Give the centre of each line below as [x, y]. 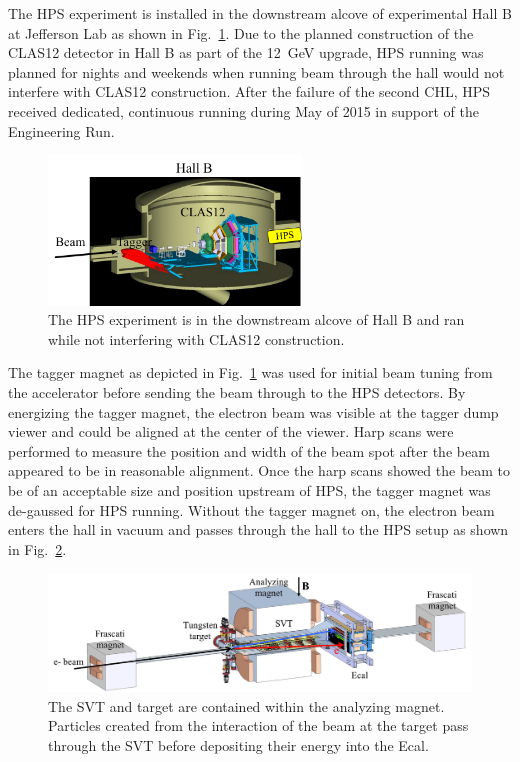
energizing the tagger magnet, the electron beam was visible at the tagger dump [253, 411]
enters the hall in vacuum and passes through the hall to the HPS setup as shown [258, 529]
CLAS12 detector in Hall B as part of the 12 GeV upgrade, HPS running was [246, 52]
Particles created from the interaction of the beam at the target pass [258, 725]
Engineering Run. [61, 130]
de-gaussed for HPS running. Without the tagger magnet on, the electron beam [251, 509]
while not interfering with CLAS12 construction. [196, 338]
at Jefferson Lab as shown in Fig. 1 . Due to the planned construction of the [241, 32]
